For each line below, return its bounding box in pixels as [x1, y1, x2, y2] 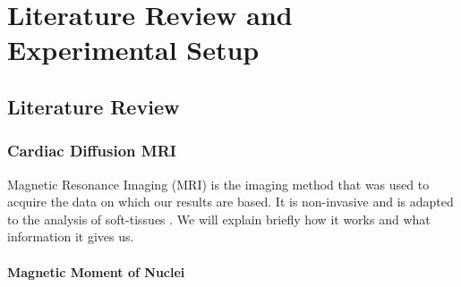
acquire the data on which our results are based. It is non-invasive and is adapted [7, 192, 454, 211]
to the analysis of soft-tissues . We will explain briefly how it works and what [7, 209, 431, 228]
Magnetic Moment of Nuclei [7, 262, 185, 281]
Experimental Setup [7, 31, 260, 68]
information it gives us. [7, 227, 134, 246]
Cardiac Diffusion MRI [7, 139, 176, 162]
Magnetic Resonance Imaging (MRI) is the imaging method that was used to [7, 174, 430, 193]
